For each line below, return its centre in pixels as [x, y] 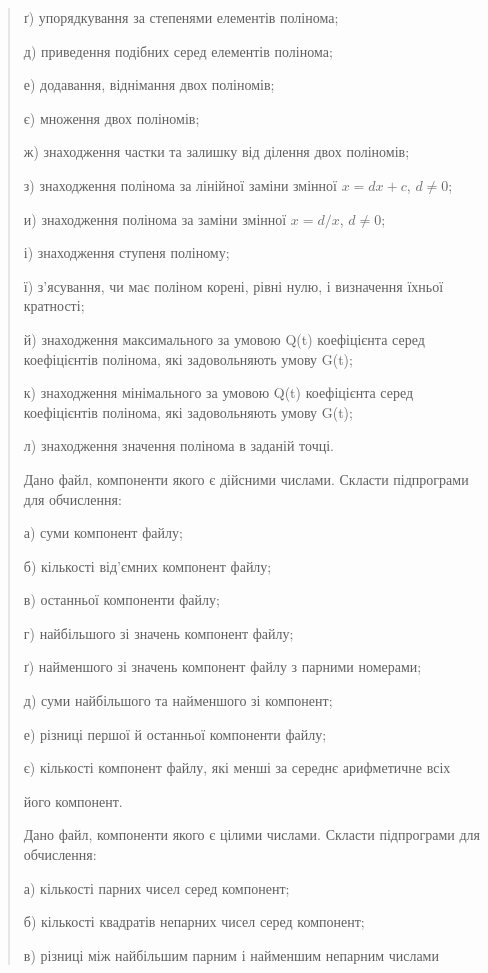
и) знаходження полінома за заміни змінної [155, 218]
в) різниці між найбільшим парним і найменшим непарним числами [231, 954]
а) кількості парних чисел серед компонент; [156, 887]
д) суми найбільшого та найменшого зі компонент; [178, 700]
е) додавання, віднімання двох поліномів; [149, 84]
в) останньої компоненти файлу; [121, 599]
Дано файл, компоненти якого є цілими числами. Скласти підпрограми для [252, 834]
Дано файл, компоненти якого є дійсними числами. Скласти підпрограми [246, 478]
